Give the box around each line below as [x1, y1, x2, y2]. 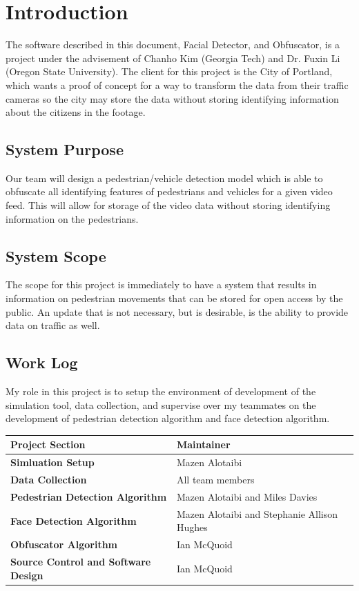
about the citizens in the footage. [6, 105, 146, 119]
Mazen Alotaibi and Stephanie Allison [176, 506, 338, 521]
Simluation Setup [10, 455, 95, 470]
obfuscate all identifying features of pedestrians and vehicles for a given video [6, 184, 333, 199]
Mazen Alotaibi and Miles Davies [176, 489, 318, 503]
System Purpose [6, 139, 124, 160]
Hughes [176, 520, 208, 534]
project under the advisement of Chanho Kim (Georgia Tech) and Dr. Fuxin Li [6, 50, 340, 65]
